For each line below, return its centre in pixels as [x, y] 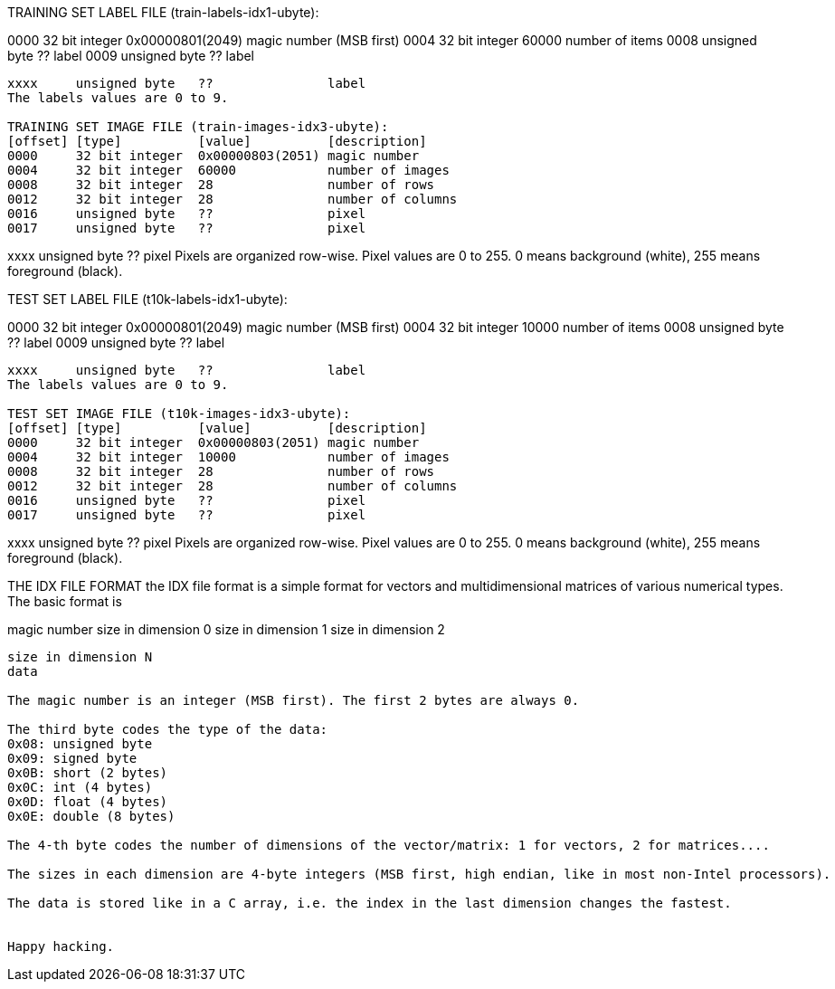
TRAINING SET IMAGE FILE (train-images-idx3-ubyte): [198, 127]
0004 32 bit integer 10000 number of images [228, 457]
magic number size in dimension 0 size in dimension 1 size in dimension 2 [226, 629]
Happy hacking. [61, 946]
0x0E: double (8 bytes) [91, 816]
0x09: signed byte [72, 758]
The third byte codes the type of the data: [168, 729]
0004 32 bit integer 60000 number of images [228, 170]
